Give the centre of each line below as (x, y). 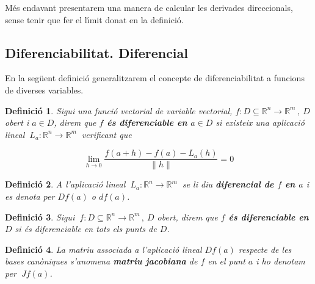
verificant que (107, 134)
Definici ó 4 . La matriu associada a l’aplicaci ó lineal (103, 249)
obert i (17, 122)
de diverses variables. (44, 89)
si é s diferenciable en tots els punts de (86, 229)
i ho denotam (281, 261)
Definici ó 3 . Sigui (40, 217)
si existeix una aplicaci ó (260, 122)
